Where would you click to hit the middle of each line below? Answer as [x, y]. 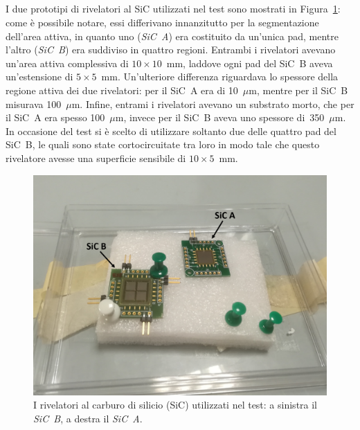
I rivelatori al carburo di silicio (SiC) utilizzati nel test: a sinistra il [175, 405]
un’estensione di [39, 77]
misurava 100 [34, 104]
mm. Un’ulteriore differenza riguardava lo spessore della [220, 77]
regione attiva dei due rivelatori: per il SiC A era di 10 [122, 90]
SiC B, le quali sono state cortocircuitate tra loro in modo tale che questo [163, 144]
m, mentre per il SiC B [298, 90]
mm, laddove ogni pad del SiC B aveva [250, 63]
